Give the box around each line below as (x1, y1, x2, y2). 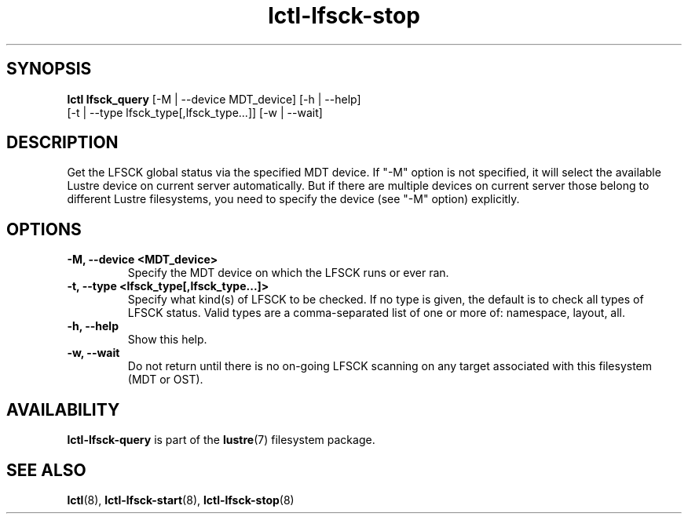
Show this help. (127, 333, 207, 347)
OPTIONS (6, 219, 82, 239)
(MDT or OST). (127, 373, 203, 387)
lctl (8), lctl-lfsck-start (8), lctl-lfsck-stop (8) (67, 493, 295, 507)
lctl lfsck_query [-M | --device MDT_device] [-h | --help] (67, 92, 361, 106)
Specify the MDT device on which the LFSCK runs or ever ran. (127, 266, 449, 280)
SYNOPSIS (6, 59, 92, 79)
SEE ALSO (6, 460, 86, 480)
